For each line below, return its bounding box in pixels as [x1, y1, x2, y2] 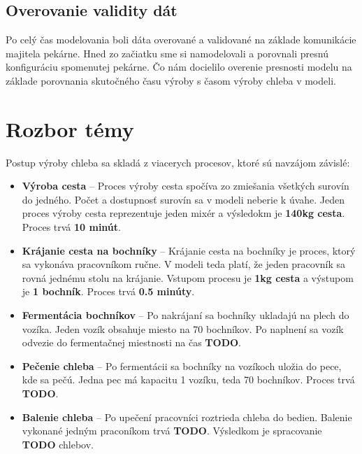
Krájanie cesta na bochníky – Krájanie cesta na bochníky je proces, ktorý [22, 243, 356, 257]
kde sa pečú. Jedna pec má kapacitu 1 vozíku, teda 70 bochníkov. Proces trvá [22, 372, 355, 387]
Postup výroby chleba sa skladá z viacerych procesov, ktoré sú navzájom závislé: [6, 155, 350, 169]
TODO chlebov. [22, 437, 94, 451]
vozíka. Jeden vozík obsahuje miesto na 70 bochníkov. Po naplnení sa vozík [22, 321, 344, 336]
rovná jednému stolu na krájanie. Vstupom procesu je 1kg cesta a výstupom [22, 270, 354, 285]
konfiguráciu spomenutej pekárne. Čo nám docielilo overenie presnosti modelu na [6, 59, 352, 74]
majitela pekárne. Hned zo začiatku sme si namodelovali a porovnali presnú [6, 45, 328, 60]
